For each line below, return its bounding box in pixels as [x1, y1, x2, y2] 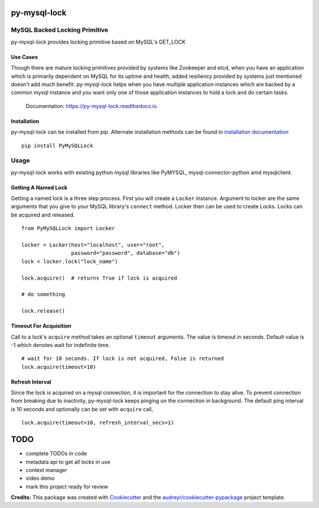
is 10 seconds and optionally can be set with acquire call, [11, 405, 154, 412]
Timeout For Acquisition [11, 322, 71, 330]
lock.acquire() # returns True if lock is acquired [21, 274, 177, 281]
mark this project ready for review [25, 483, 109, 490]
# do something [21, 291, 66, 298]
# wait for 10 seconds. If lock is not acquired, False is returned [21, 355, 224, 362]
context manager [25, 466, 67, 473]
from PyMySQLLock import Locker [21, 225, 115, 232]
